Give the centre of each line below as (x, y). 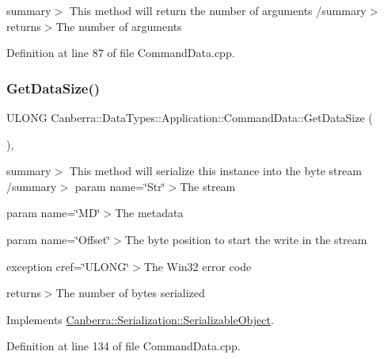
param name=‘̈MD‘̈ (53, 213)
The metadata (149, 213)
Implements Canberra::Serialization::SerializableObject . (140, 319)
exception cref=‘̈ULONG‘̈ (68, 266)
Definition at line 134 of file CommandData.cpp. (124, 346)
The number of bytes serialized (130, 293)
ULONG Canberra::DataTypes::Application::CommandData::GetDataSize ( (190, 117)
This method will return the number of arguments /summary (218, 10)
